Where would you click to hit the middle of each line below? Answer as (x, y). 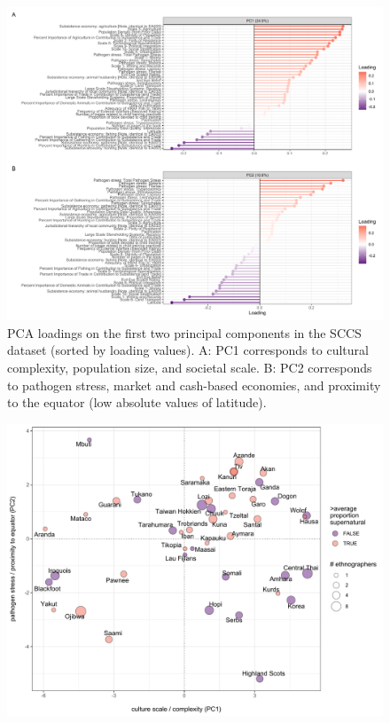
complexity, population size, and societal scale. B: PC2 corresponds (190, 367)
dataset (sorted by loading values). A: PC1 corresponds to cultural (188, 350)
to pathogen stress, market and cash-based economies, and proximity (194, 385)
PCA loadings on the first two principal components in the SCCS (184, 332)
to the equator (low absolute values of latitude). (137, 402)
